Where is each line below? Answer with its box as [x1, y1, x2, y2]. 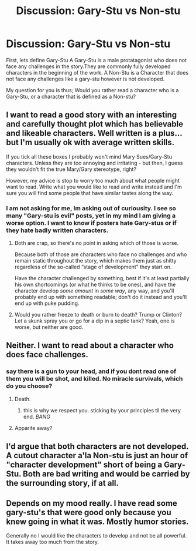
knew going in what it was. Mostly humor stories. [6, 516, 189, 526]
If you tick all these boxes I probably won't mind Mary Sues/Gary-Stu [6, 153, 173, 160]
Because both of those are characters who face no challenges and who [14, 251, 187, 258]
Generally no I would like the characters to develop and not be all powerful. [6, 532, 187, 539]
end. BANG [23, 413, 51, 420]
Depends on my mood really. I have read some [6, 498, 177, 508]
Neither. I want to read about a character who [6, 341, 174, 351]
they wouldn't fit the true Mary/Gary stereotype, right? [6, 166, 136, 173]
